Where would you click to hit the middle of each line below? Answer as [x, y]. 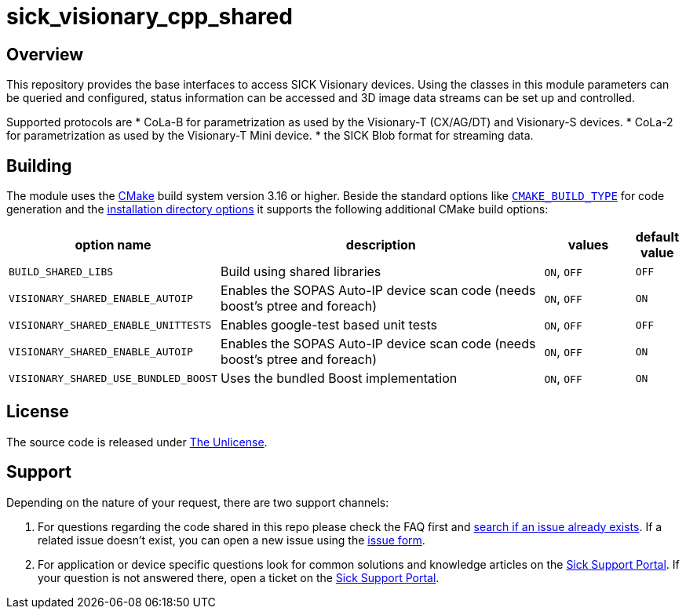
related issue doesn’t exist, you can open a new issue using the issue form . [232, 540]
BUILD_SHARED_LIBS [61, 271]
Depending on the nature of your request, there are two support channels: [198, 502]
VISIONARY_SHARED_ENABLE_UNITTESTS [110, 325]
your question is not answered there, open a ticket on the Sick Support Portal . [239, 577]
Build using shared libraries [301, 272]
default [657, 237]
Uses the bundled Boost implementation [339, 378]
